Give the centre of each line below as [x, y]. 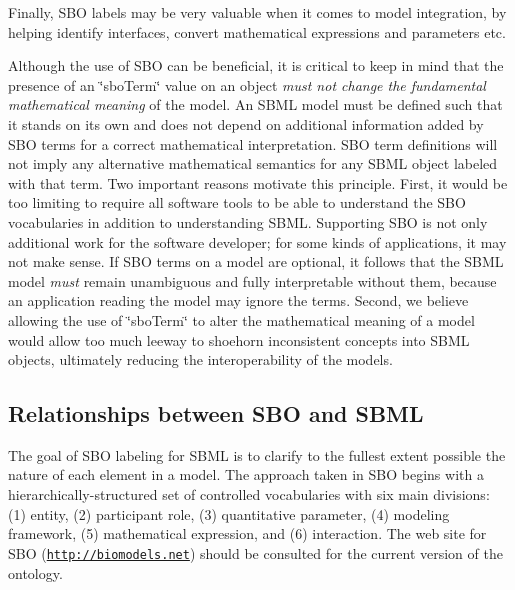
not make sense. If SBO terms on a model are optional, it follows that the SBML [256, 261]
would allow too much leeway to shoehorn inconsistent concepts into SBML [239, 339]
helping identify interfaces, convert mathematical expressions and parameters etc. [257, 31]
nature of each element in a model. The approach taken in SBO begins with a [246, 474]
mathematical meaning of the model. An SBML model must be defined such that [255, 104]
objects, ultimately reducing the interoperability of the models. [200, 359]
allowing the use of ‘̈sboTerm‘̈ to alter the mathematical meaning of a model [241, 319]
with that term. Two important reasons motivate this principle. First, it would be [258, 182]
